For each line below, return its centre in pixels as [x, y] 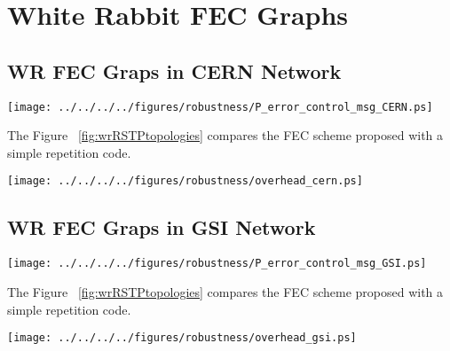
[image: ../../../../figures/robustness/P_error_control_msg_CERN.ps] [220, 107]
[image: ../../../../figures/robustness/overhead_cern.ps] [185, 181]
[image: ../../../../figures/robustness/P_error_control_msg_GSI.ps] [217, 264]
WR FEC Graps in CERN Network [174, 70]
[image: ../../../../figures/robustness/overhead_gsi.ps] [182, 338]
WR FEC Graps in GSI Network [162, 227]
